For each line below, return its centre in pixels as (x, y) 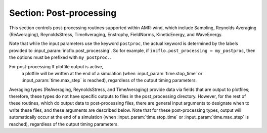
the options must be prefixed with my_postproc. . (60, 57)
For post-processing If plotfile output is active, (56, 66)
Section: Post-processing (63, 13)
